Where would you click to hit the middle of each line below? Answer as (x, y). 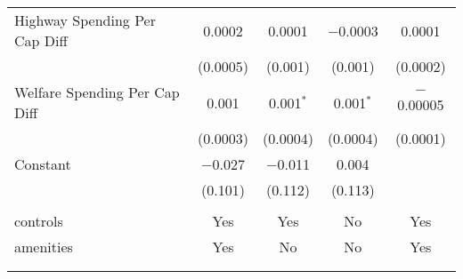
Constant (43, 164)
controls (39, 221)
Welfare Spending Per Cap (97, 92)
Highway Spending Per (85, 20)
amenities (44, 247)
